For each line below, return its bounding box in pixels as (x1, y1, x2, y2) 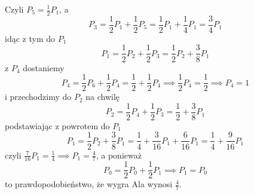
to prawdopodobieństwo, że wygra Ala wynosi (5, 178, 173, 190)
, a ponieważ (96, 148, 142, 161)
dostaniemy (23, 61, 65, 74)
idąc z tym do (5, 32, 55, 44)
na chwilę (85, 90, 120, 103)
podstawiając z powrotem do (5, 119, 110, 132)
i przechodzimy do (5, 90, 72, 103)
